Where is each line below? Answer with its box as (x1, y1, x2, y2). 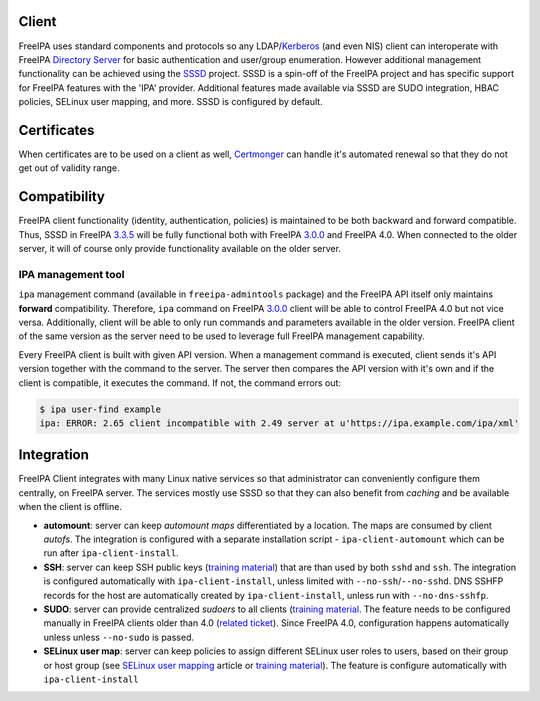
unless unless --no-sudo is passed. (43, 631, 195, 643)
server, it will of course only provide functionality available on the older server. (18, 243, 342, 255)
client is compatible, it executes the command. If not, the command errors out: (18, 376, 342, 389)
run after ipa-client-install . (43, 547, 179, 559)
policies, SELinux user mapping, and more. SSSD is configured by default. (18, 96, 324, 108)
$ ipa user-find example (39, 403, 162, 415)
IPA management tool (18, 267, 125, 281)
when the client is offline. (18, 501, 122, 513)
